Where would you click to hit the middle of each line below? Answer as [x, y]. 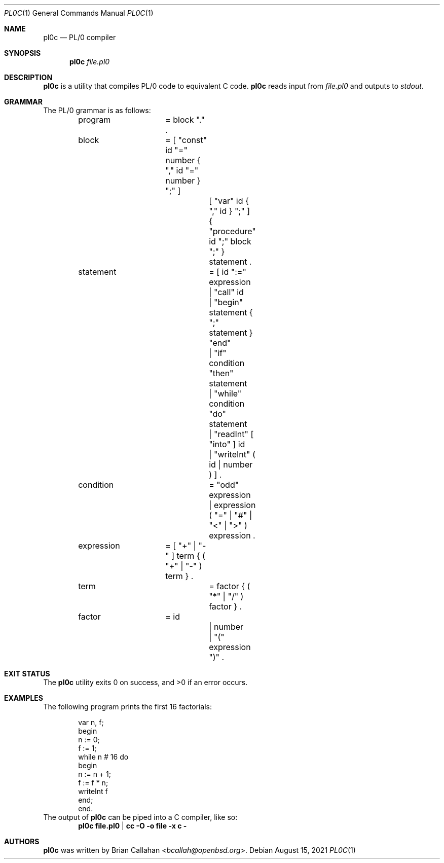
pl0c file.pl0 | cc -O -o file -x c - [133, 826]
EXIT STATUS [27, 674]
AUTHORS [22, 841]
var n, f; [91, 722]
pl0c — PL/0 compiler [80, 37]
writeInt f [93, 791]
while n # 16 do [103, 757]
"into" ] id [227, 444]
